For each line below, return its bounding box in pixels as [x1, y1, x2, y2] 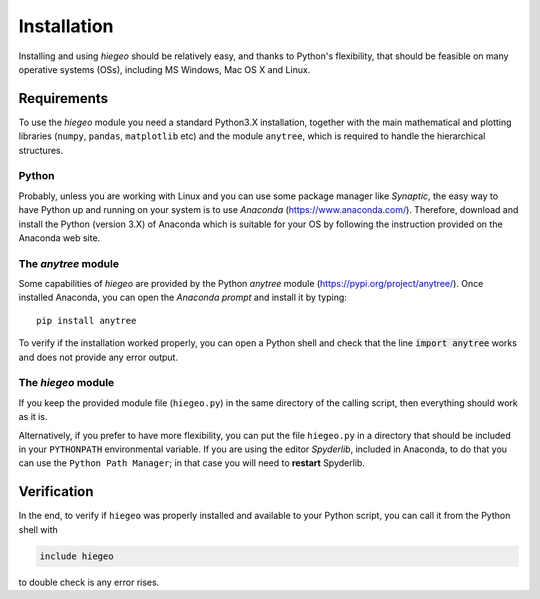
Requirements [18, 90, 109, 107]
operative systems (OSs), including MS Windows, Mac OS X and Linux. [18, 63, 311, 75]
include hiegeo [39, 550, 114, 562]
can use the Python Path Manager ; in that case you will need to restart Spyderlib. [18, 457, 365, 469]
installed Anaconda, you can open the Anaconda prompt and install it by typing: [18, 291, 347, 304]
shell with [18, 523, 59, 535]
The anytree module [18, 256, 120, 270]
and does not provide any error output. [18, 351, 179, 363]
